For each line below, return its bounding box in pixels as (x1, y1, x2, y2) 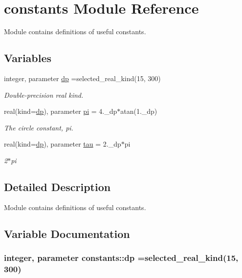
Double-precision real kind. (4, 89, 84, 100)
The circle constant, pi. (4, 122, 73, 132)
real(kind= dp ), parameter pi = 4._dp (4, 106, 117, 116)
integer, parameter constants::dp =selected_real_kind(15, (4, 251, 239, 263)
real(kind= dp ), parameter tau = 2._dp (4, 139, 121, 149)
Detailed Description (4, 179, 111, 194)
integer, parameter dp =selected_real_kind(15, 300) (4, 73, 161, 83)
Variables (4, 50, 52, 65)
